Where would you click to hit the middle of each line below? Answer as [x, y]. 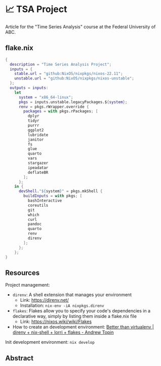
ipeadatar [38, 168]
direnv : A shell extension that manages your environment [72, 295]
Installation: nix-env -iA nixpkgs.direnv [62, 305]
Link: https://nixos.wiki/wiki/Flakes [56, 322]
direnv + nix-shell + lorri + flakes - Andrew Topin [63, 332]
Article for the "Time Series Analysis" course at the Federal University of [80, 27]
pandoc [35, 224]
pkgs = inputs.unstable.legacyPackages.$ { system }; [73, 102]
